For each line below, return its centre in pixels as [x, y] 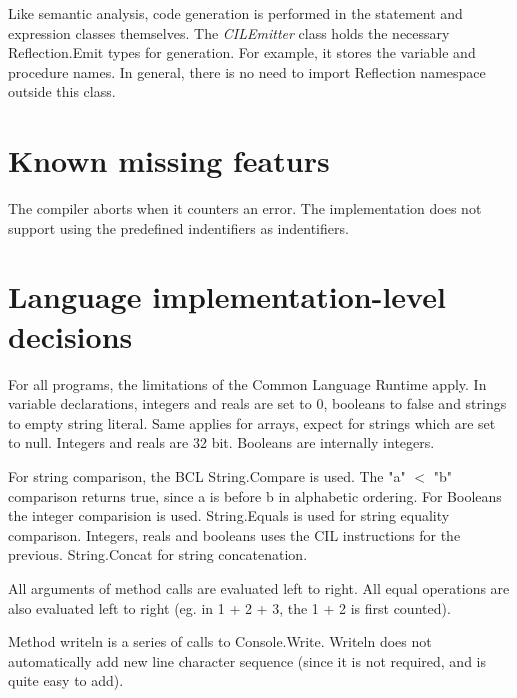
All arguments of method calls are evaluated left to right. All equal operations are [259, 587]
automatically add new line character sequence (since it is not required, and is [247, 660]
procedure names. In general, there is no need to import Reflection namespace [247, 71]
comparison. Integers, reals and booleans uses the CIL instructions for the [234, 534]
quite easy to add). [66, 680]
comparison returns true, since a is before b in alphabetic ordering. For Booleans [255, 495]
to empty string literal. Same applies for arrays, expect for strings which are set [252, 422]
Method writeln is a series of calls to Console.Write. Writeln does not [220, 641]
